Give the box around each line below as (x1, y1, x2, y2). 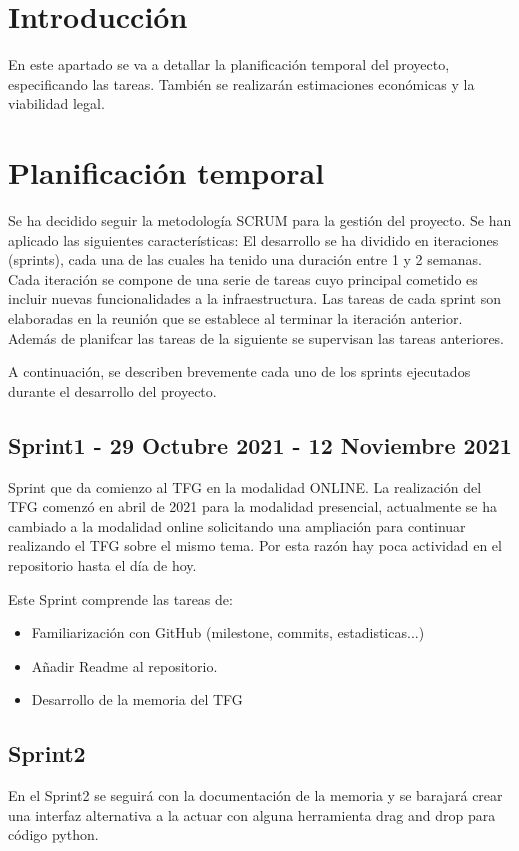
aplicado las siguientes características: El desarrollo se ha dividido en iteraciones (8, 229, 499, 250)
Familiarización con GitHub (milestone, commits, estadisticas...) (31, 622, 425, 643)
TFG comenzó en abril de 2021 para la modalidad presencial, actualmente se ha (8, 496, 497, 517)
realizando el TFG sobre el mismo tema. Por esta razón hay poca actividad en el (8, 535, 502, 556)
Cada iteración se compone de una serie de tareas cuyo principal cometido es (8, 268, 478, 289)
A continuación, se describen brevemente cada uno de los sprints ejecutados (8, 361, 471, 382)
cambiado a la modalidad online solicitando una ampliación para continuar (8, 515, 466, 536)
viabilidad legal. (8, 93, 105, 114)
